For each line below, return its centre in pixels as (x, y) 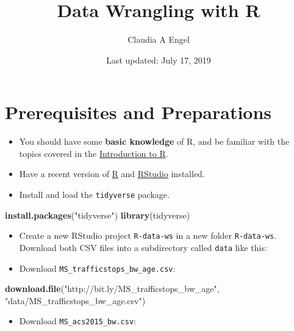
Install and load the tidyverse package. (94, 195)
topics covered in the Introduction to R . (94, 153)
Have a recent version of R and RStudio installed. (112, 174)
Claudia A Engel (159, 39)
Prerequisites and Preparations (138, 112)
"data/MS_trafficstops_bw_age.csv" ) (75, 300)
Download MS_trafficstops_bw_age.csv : (97, 268)
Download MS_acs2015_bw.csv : (77, 321)
